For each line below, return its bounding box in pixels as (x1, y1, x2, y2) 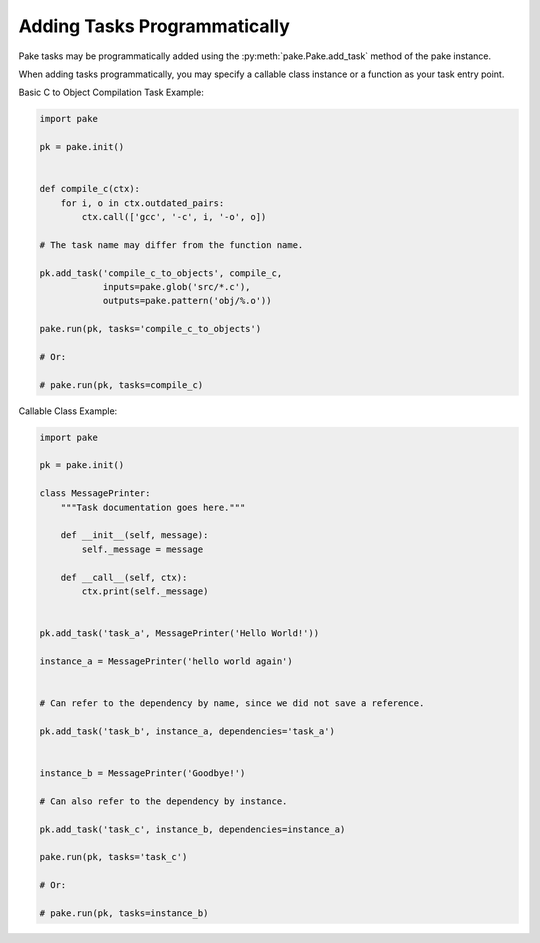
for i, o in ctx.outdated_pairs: (60, 197, 225, 209)
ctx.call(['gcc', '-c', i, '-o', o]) (81, 211, 267, 223)
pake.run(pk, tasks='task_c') (39, 851, 188, 863)
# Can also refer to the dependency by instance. (39, 795, 288, 807)
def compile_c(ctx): (39, 183, 140, 195)
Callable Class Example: (18, 405, 118, 417)
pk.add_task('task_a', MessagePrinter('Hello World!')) (39, 628, 320, 639)
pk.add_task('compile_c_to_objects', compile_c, (39, 267, 283, 279)
